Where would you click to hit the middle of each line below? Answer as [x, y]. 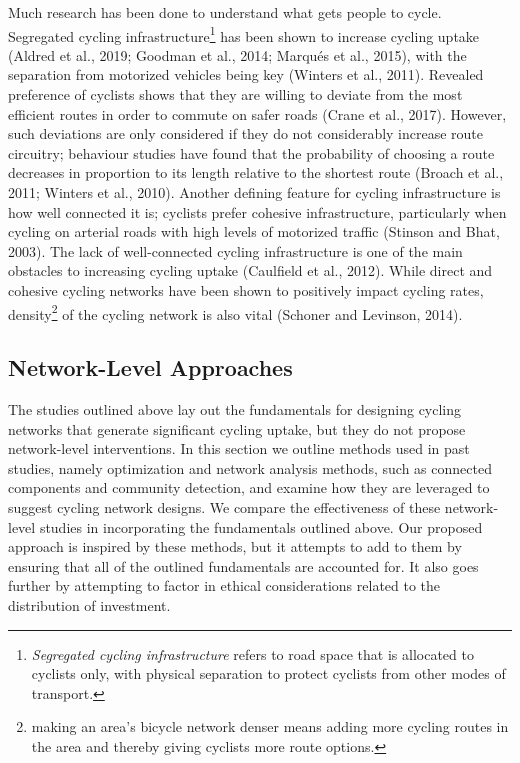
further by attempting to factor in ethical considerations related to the [224, 585]
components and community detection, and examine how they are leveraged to [249, 487]
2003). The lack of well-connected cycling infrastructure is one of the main [235, 250]
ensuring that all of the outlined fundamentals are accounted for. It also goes [243, 565]
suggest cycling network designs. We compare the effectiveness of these [224, 506]
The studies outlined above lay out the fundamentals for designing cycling [235, 409]
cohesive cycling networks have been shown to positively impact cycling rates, [246, 289]
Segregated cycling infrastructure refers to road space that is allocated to [252, 653]
